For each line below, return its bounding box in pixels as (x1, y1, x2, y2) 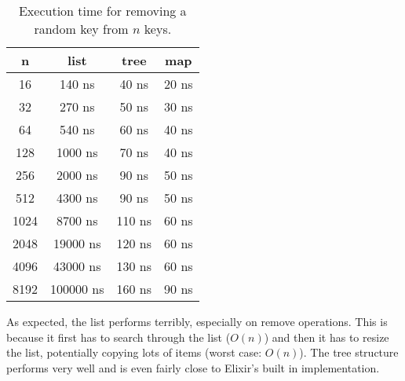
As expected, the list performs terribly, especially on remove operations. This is (6, 313, 388, 329)
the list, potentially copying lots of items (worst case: (6, 344, 262, 361)
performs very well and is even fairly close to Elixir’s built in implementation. (6, 359, 380, 376)
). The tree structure (299, 344, 399, 361)
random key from (34, 20, 129, 38)
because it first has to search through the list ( (6, 328, 231, 345)
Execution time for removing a (18, 2, 187, 20)
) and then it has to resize (264, 328, 389, 345)
